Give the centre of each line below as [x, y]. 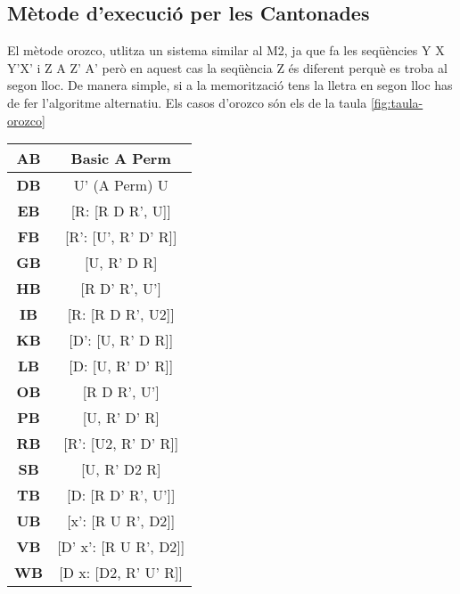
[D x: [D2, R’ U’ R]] [121, 573]
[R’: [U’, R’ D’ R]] [121, 237]
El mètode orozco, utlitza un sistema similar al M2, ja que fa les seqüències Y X [226, 50]
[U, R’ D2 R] [121, 469]
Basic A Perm [121, 159]
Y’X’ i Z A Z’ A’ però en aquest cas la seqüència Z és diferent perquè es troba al [227, 67]
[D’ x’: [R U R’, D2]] [121, 547]
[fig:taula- [397, 102]
